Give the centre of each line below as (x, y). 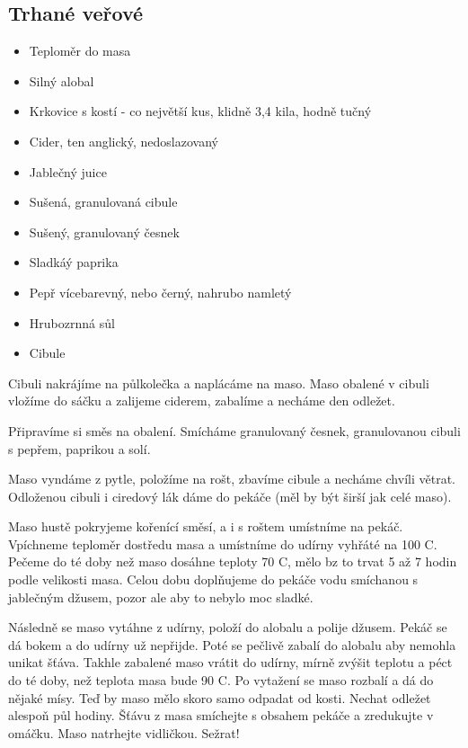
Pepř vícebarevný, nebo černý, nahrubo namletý (160, 292)
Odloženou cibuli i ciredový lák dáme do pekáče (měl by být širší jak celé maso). (230, 496)
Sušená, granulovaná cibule (103, 202)
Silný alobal (62, 80)
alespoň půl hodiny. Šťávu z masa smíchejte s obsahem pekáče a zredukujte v (221, 715)
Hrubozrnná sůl (72, 322)
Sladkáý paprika (74, 262)
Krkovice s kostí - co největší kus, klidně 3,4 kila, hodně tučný (200, 111)
